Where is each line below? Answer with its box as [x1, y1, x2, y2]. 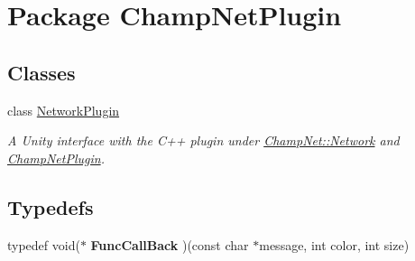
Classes [7, 58, 76, 86]
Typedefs [7, 192, 94, 220]
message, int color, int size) [259, 235, 410, 254]
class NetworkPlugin [7, 100, 120, 119]
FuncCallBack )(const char [90, 235, 249, 254]
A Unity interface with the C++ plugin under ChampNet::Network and [7, 131, 400, 150]
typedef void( [7, 235, 80, 254]
